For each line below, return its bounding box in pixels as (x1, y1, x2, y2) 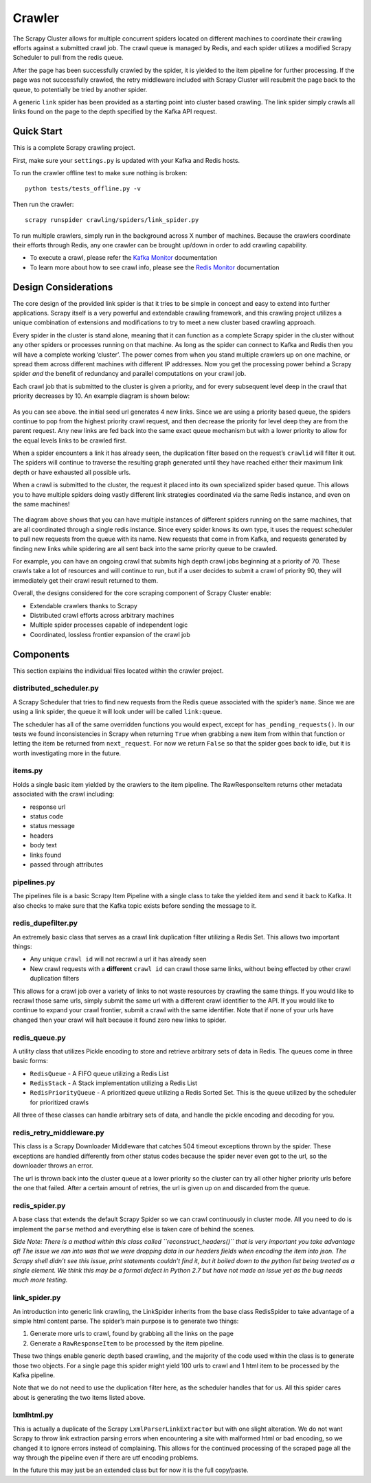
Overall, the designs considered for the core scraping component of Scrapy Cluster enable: (12, 589, 271, 597)
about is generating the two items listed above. (12, 1393, 146, 1401)
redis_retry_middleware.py (12, 1128, 104, 1137)
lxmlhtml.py (12, 1410, 54, 1420)
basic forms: (12, 1057, 48, 1065)
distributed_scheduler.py (12, 684, 99, 693)
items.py (12, 766, 43, 776)
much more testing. (12, 1275, 68, 1284)
